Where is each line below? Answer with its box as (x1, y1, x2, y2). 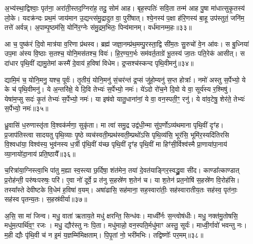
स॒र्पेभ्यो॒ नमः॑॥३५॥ (4, 103, 49, 113)
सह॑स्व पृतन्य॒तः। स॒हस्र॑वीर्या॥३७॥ (4, 194, 87, 204)
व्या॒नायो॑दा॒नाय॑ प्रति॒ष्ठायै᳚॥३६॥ (4, 148, 76, 159)
